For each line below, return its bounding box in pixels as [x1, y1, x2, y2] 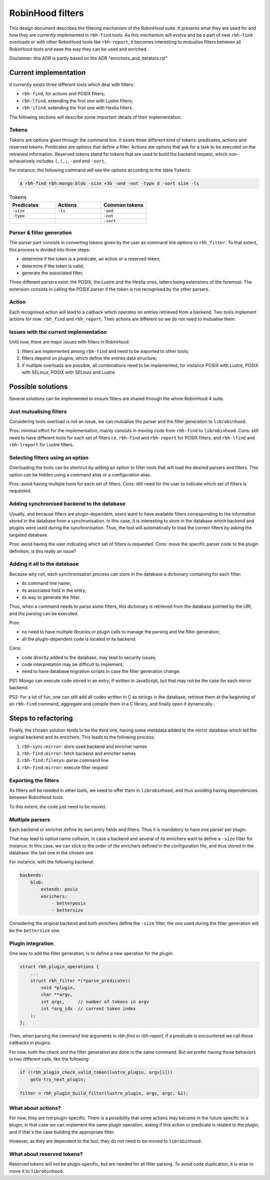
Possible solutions [9, 382, 68, 391]
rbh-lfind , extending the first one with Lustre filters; [21, 98, 133, 104]
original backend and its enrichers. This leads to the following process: [9, 734, 155, 740]
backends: [19, 873, 44, 878]
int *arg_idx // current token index [40, 1006, 136, 1012]
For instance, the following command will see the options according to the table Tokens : [9, 167, 191, 173]
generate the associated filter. [21, 270, 83, 276]
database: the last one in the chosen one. [9, 850, 94, 856]
